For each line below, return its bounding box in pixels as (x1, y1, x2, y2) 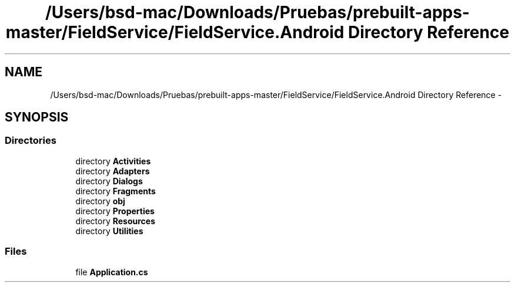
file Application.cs (75, 266, 148, 277)
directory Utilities (75, 225, 143, 236)
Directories (5, 134, 56, 147)
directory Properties (75, 205, 155, 216)
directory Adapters (75, 166, 150, 176)
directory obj (75, 195, 125, 206)
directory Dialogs (75, 175, 143, 186)
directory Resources (75, 215, 155, 226)
